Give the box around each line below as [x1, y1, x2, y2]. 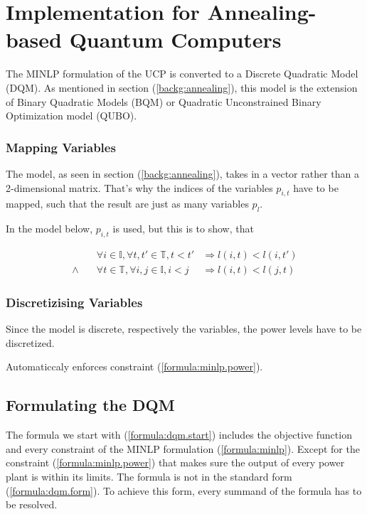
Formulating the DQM [6, 394, 175, 416]
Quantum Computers [69, 25, 282, 54]
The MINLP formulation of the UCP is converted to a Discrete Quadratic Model [6, 66, 358, 81]
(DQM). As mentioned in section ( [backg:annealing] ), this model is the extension [6, 80, 358, 95]
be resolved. [6, 497, 58, 512]
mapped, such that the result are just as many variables [6, 196, 249, 211]
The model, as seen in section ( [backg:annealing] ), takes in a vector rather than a [6, 166, 360, 181]
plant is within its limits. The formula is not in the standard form [6, 469, 292, 483]
